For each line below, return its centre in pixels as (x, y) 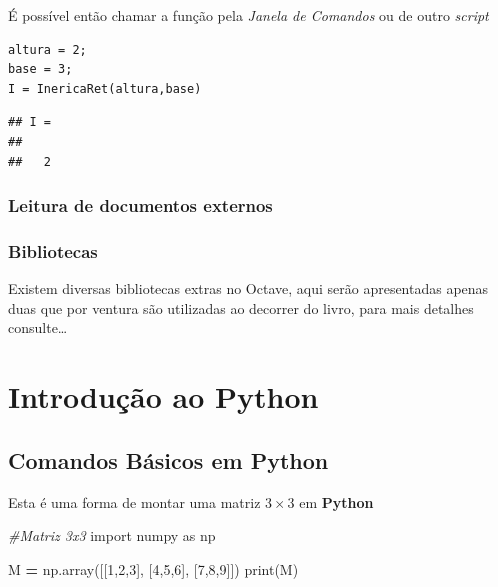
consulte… (38, 327)
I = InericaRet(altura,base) (105, 88)
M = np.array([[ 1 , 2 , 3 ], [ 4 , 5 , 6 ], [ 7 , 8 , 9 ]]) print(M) (153, 568)
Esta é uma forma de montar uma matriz (134, 501)
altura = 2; (47, 49)
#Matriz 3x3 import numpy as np (112, 535)
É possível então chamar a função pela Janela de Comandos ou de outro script (248, 15)
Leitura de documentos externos (140, 205)
